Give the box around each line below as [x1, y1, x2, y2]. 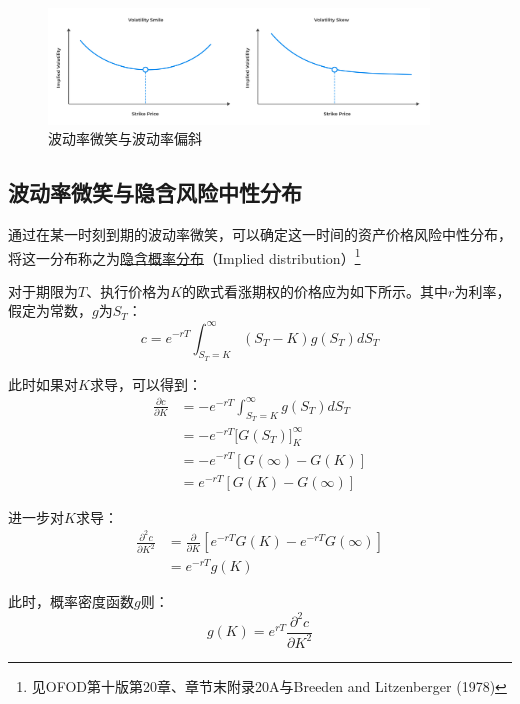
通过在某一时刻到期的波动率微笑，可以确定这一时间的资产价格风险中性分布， [8, 224, 512, 245]
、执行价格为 [86, 280, 171, 301]
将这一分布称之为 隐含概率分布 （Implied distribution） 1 [8, 244, 361, 268]
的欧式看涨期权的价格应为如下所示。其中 [182, 280, 449, 301]
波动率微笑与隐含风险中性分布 [8, 177, 302, 208]
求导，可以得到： [89, 373, 202, 394]
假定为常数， [8, 300, 92, 321]
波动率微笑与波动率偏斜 [48, 128, 202, 149]
